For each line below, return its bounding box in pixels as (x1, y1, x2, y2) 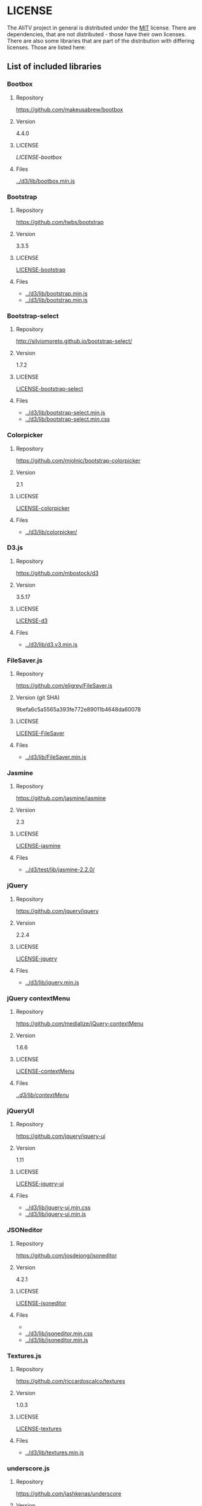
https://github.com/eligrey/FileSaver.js (15, 682, 113, 689)
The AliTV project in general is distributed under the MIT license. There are (7, 24, 196, 31)
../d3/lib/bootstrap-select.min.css (25, 415, 110, 423)
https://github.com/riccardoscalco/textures (15, 1377, 125, 1384)
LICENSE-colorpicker (15, 504, 70, 512)
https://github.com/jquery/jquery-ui (15, 1132, 106, 1140)
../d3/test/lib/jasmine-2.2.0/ (25, 866, 95, 873)
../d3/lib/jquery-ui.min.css (25, 1204, 91, 1211)
